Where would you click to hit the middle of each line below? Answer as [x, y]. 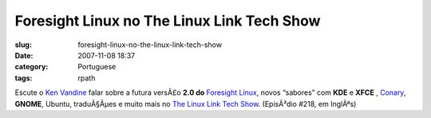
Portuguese [97, 67]
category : [32, 67]
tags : [24, 78]
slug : [23, 45]
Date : [24, 55]
